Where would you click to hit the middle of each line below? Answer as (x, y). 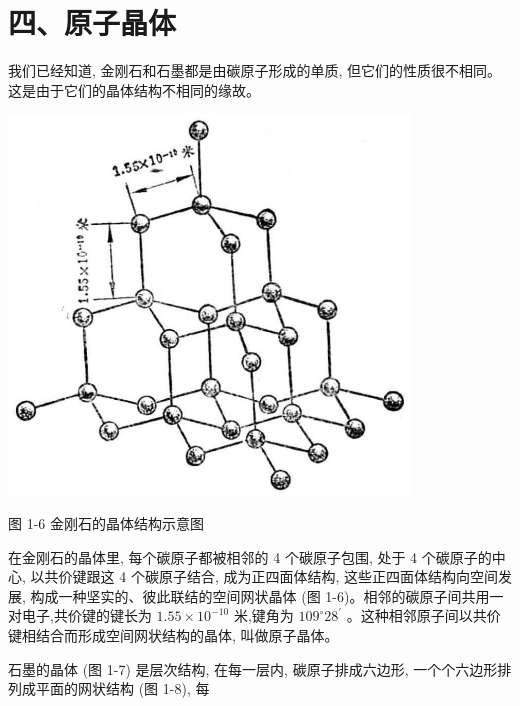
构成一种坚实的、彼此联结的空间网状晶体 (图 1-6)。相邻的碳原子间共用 (260, 595)
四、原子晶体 (92, 22)
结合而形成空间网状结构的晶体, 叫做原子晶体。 (187, 634)
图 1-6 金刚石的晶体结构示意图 (106, 522)
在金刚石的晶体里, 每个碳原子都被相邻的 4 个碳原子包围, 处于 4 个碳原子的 (250, 556)
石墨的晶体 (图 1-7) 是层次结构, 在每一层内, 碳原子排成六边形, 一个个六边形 (253, 668)
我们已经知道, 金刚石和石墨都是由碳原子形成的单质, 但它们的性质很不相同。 (255, 70)
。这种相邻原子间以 (409, 615)
